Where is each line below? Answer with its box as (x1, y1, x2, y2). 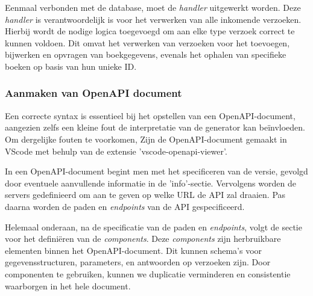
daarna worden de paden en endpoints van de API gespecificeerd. (5, 200, 245, 212)
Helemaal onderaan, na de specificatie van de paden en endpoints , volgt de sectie (5, 220, 302, 233)
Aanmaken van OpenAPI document (5, 85, 182, 100)
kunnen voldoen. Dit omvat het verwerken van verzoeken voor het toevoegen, (5, 36, 290, 49)
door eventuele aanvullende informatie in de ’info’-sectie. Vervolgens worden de (5, 176, 296, 189)
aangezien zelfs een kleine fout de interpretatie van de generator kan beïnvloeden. (5, 121, 306, 134)
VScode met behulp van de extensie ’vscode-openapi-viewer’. (5, 144, 227, 157)
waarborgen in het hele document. (5, 279, 131, 292)
